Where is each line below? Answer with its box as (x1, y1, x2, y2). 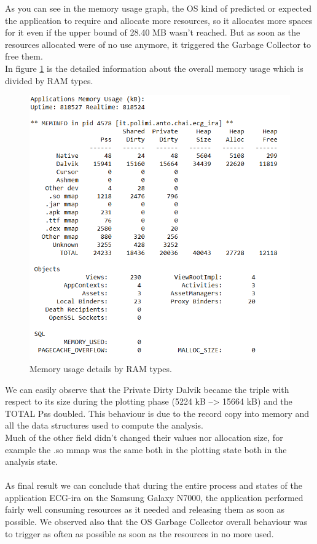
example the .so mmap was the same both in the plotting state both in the (5, 443, 287, 456)
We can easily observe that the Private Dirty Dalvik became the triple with (5, 383, 289, 395)
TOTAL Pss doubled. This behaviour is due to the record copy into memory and (5, 406, 310, 419)
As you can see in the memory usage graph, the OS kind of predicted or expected (5, 2, 311, 14)
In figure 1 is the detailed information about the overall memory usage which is (5, 61, 303, 74)
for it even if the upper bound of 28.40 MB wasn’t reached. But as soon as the (5, 26, 300, 39)
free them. (5, 50, 43, 63)
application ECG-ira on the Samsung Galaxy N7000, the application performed (5, 491, 303, 503)
